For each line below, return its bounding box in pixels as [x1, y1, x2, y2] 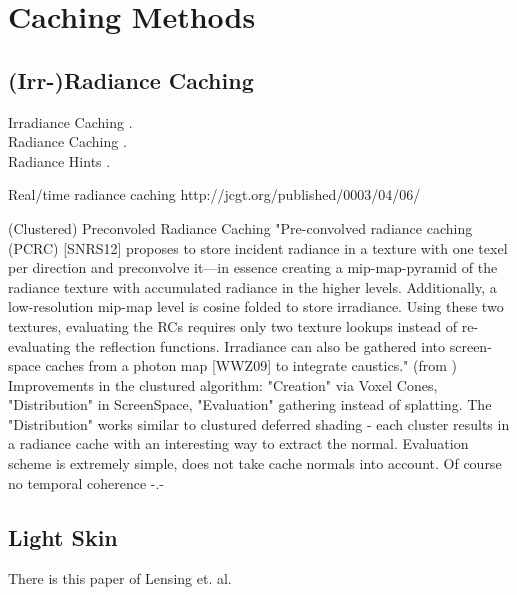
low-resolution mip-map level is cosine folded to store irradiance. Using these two [8, 296, 504, 317]
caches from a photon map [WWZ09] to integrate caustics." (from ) [45, 355, 457, 376]
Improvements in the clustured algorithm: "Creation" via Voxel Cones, [8, 374, 438, 395]
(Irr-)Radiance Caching [8, 64, 254, 95]
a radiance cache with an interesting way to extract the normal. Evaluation [8, 433, 469, 454]
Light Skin [8, 521, 118, 552]
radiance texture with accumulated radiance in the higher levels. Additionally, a [8, 276, 497, 297]
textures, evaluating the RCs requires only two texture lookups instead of [8, 315, 458, 336]
